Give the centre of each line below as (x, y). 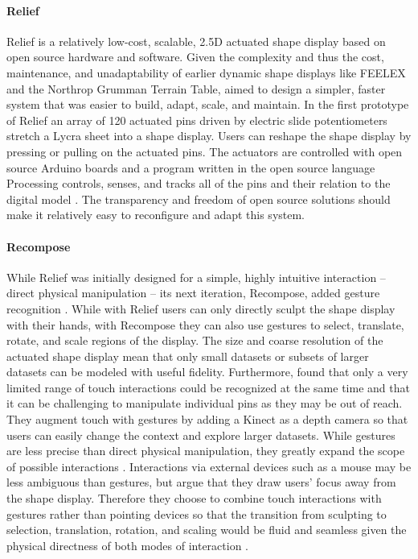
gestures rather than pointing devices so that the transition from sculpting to (197, 513)
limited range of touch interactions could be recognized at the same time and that (208, 387)
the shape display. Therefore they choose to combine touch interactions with (194, 498)
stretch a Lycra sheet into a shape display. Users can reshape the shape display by (209, 136)
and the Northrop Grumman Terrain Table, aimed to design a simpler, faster (196, 88)
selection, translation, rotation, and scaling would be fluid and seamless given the (207, 530)
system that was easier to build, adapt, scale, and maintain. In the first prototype (208, 104)
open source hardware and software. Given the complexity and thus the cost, (195, 57)
